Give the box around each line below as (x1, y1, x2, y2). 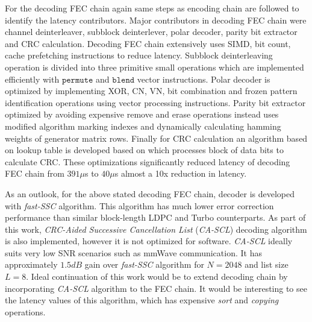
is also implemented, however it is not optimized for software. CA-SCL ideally (5, 235, 293, 247)
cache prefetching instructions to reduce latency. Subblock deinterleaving (5, 49, 273, 62)
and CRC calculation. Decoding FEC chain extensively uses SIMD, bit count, (5, 37, 291, 49)
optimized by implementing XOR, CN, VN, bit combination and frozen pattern (5, 84, 298, 97)
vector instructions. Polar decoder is (137, 72, 270, 85)
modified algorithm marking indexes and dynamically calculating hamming (5, 119, 281, 132)
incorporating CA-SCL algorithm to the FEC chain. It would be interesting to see (5, 282, 307, 294)
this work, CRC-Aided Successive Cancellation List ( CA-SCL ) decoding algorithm (5, 223, 307, 235)
